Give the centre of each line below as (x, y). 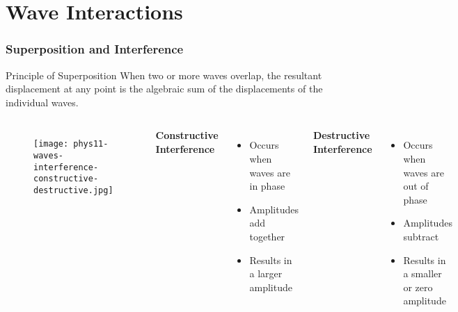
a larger (266, 273)
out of (416, 186)
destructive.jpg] (73, 190)
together (267, 236)
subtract (421, 236)
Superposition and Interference (95, 49)
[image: (51, 144)
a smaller (423, 273)
